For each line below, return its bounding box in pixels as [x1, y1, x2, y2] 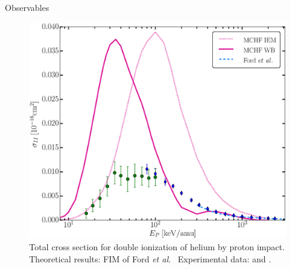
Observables [5, 1, 49, 13]
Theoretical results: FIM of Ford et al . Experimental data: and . [29, 252, 272, 265]
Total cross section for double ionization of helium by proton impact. [29, 241, 285, 253]
